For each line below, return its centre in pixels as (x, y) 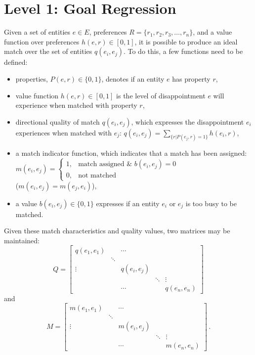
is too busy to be (211, 203)
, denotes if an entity (133, 78)
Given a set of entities (37, 32)
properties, (32, 78)
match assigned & (105, 164)
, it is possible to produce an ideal (186, 41)
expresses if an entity (128, 203)
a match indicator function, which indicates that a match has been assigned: (131, 153)
